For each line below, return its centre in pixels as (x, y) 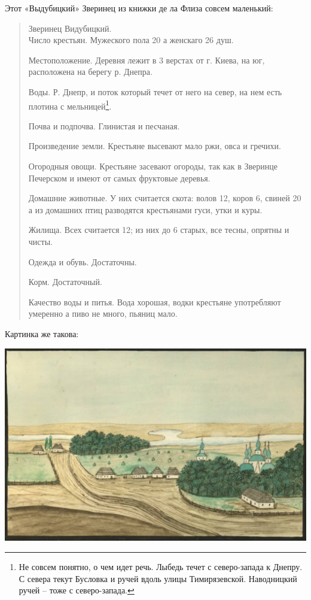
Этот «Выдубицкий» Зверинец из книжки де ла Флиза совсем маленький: (139, 8)
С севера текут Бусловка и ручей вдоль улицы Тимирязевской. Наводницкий (158, 578)
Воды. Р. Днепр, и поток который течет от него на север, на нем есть (155, 91)
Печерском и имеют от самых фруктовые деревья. (119, 178)
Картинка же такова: (42, 333)
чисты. (40, 241)
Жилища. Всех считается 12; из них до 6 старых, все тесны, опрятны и (159, 230)
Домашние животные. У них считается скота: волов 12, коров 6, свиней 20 (165, 198)
